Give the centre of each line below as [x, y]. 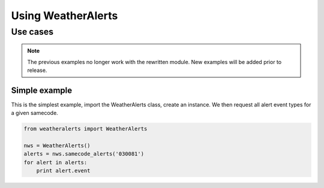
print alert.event [63, 171]
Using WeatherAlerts [64, 16]
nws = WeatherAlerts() [57, 146]
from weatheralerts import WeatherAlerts [85, 129]
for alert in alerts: [55, 162]
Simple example [42, 90]
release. [37, 70]
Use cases [32, 32]
